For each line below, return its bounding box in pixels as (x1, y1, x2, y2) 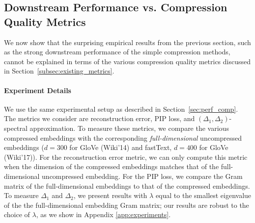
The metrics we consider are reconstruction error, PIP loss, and (4, 113, 195, 124)
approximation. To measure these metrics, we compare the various (29, 123, 229, 133)
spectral (4, 123, 28, 133)
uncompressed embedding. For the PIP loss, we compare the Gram (42, 171, 243, 181)
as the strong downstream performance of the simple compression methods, (4, 47, 230, 57)
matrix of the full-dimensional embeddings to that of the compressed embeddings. (4, 180, 250, 191)
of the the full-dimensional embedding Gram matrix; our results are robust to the (4, 199, 249, 210)
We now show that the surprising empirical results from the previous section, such (4, 37, 251, 47)
